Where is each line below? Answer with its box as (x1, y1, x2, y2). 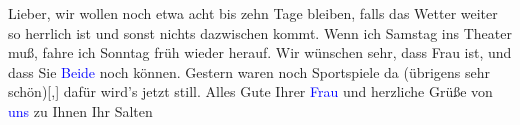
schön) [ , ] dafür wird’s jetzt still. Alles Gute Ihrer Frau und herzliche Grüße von (8, 81, 493, 102)
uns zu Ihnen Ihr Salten (8, 100, 153, 121)
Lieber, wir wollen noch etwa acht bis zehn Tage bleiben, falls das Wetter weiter (8, 3, 498, 23)
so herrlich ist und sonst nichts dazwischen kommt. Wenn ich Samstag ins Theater (8, 22, 512, 43)
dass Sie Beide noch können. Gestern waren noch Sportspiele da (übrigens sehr (8, 61, 491, 82)
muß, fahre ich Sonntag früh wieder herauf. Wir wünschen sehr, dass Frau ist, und (8, 42, 512, 63)
